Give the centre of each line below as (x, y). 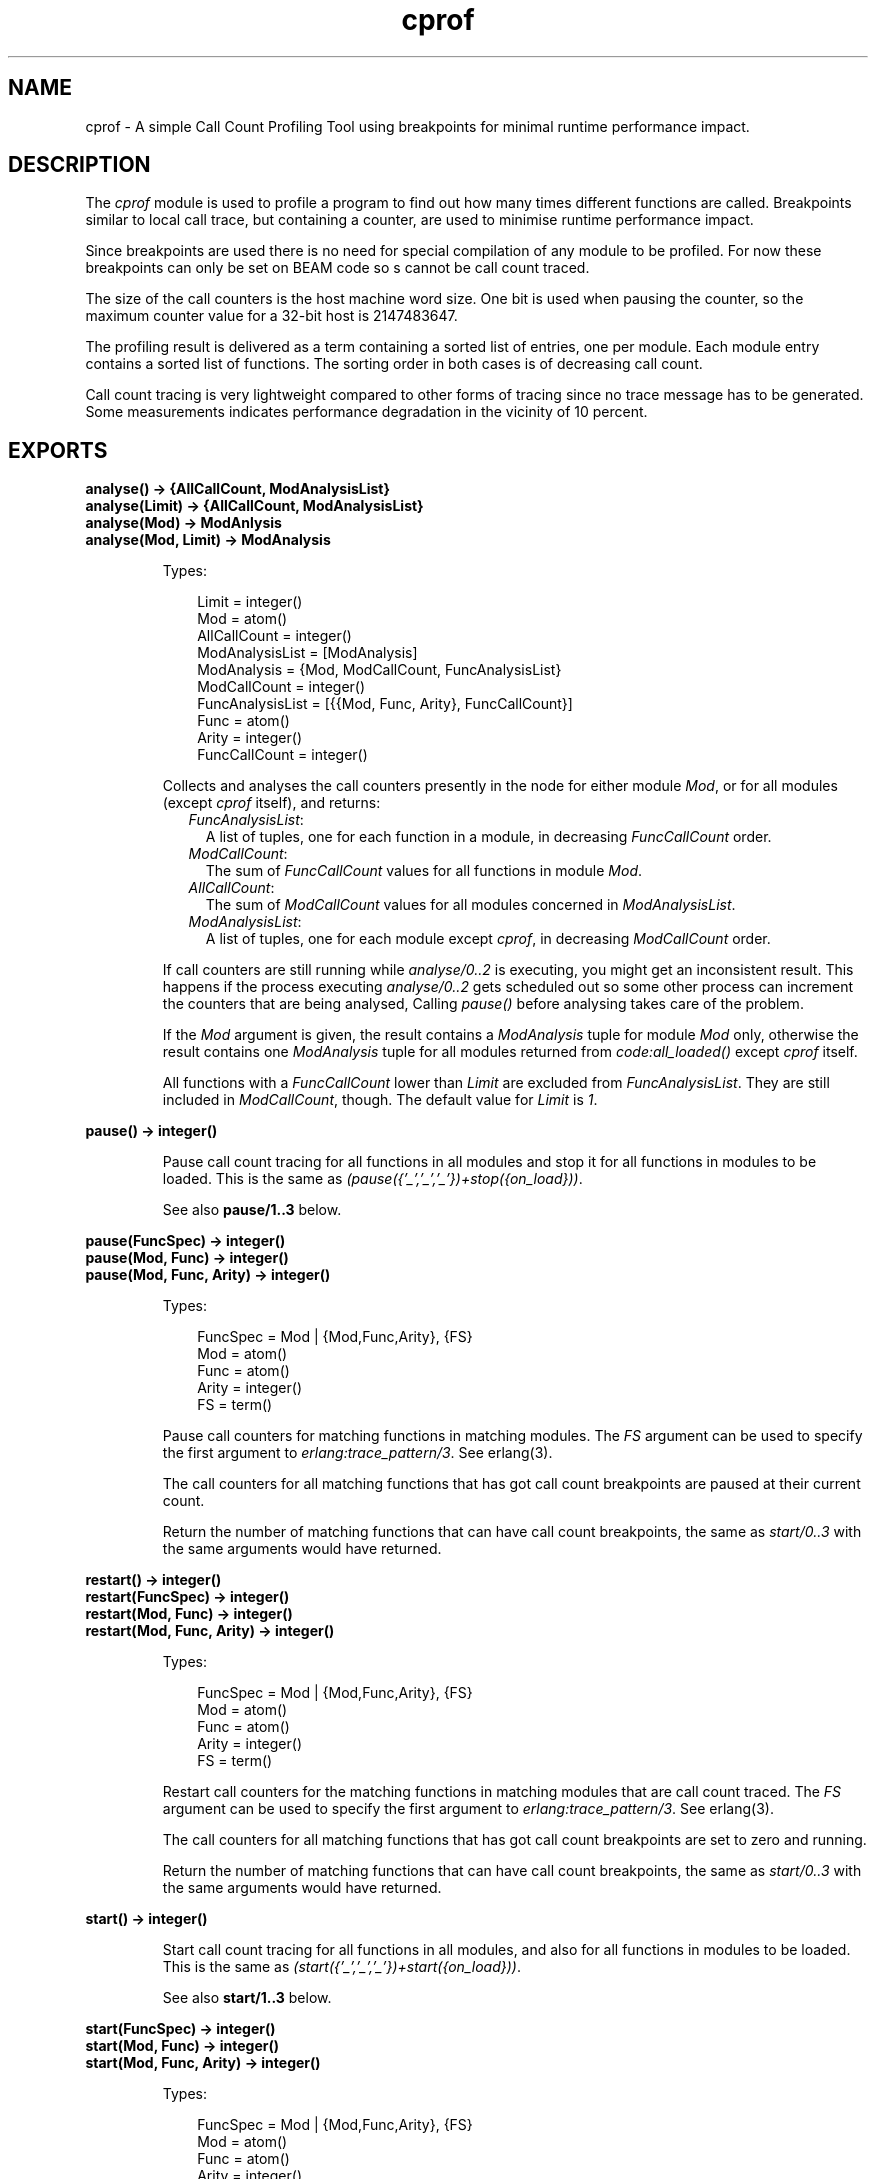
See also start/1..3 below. (247, 1998)
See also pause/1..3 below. (252, 1210)
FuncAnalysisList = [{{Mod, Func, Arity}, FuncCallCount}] (385, 704)
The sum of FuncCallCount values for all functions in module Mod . (424, 871)
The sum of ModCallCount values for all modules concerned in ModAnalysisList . (470, 905)
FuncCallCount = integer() (282, 755)
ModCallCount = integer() (281, 687)
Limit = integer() (250, 602)
